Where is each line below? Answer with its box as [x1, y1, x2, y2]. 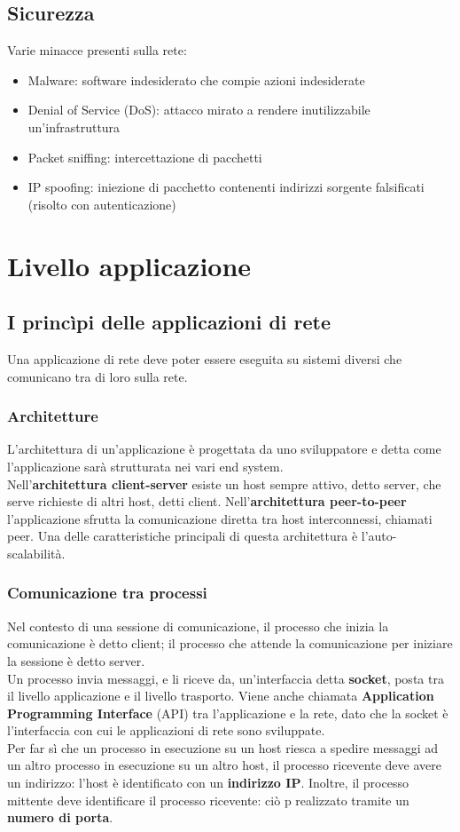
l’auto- [361, 527, 397, 545]
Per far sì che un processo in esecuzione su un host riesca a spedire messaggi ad [7, 738, 439, 757]
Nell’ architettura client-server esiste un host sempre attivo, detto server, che [7, 474, 441, 493]
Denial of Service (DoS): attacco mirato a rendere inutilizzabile [27, 100, 370, 119]
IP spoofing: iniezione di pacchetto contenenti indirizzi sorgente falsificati [27, 178, 425, 196]
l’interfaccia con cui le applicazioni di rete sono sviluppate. [7, 721, 325, 740]
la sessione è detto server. [7, 651, 145, 670]
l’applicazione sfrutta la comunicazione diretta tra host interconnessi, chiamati [7, 509, 433, 527]
